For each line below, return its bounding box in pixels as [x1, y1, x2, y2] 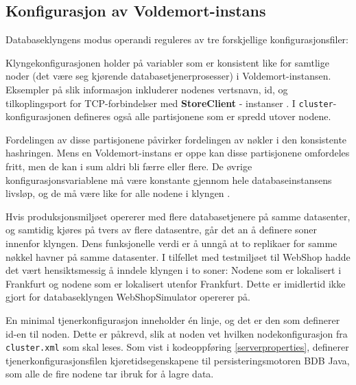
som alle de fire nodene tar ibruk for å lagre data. [5, 366, 214, 381]
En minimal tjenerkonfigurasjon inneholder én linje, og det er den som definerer [5, 312, 340, 327]
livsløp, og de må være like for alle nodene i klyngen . [5, 186, 230, 200]
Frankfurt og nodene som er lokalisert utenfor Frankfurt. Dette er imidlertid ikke [5, 276, 346, 290]
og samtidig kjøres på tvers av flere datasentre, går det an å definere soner [5, 222, 318, 237]
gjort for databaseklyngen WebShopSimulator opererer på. [5, 290, 250, 304]
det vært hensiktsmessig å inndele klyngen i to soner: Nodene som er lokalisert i [5, 263, 342, 277]
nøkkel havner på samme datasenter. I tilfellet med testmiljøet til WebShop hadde [5, 249, 351, 264]
